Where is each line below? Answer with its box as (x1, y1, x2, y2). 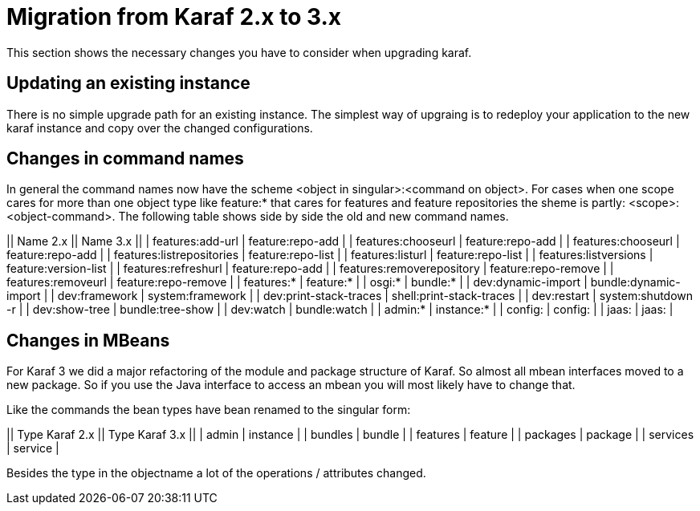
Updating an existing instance (6, 73, 250, 94)
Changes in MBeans (6, 330, 170, 351)
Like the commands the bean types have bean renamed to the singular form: (6, 403, 411, 417)
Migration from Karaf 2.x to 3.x (6, 3, 342, 30)
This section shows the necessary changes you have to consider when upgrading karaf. (6, 45, 472, 59)
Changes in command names (6, 148, 244, 169)
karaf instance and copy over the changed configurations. (6, 120, 313, 135)
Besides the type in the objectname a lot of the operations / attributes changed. (6, 466, 426, 481)
